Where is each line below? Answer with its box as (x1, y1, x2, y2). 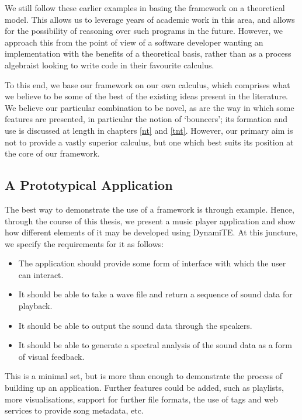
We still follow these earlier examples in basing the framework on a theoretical (5, 2, 285, 13)
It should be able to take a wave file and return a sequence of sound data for (18, 288, 293, 300)
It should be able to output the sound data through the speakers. (18, 319, 252, 331)
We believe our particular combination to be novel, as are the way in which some (5, 101, 294, 113)
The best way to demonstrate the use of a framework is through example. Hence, (5, 203, 294, 215)
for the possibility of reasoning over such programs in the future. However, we (5, 25, 283, 37)
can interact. (18, 268, 64, 280)
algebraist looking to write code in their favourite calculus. (5, 58, 214, 71)
